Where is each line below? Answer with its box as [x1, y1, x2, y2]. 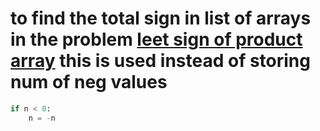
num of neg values [10, 71, 168, 94]
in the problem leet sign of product [10, 28, 303, 51]
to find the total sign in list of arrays [10, 7, 312, 30]
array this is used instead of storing [10, 50, 311, 72]
